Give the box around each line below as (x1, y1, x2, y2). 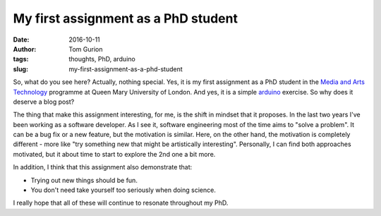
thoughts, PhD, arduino (68, 55, 135, 64)
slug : (13, 64, 28, 73)
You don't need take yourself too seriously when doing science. (30, 186, 217, 194)
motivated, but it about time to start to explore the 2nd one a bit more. (13, 150, 216, 158)
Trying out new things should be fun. (30, 176, 138, 184)
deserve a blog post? (13, 97, 75, 106)
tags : (13, 55, 29, 64)
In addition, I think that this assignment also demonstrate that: (13, 163, 193, 172)
